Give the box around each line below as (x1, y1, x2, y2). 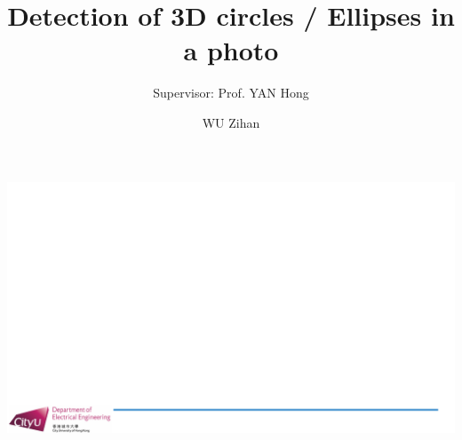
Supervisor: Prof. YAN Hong (153, 83, 309, 102)
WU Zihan (202, 113, 260, 131)
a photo (183, 32, 279, 68)
